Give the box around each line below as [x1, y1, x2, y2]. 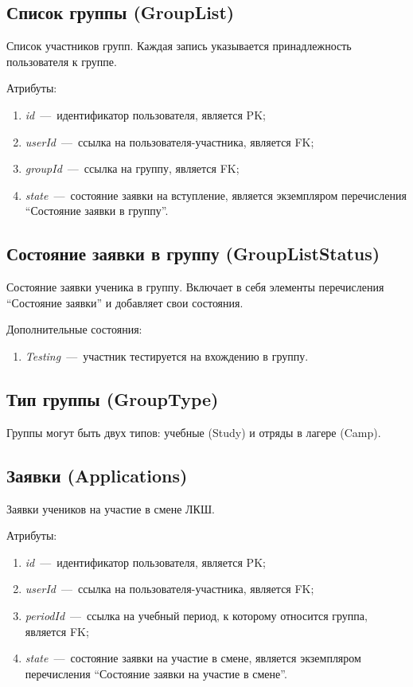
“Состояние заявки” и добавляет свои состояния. [6, 294, 244, 310]
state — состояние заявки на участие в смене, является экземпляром [25, 650, 361, 666]
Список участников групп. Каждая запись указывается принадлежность [6, 37, 352, 54]
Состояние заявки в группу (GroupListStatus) [6, 241, 380, 266]
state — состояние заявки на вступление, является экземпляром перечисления [25, 186, 407, 203]
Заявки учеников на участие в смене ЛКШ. [6, 500, 215, 517]
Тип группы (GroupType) [6, 386, 219, 411]
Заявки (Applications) [6, 463, 188, 487]
